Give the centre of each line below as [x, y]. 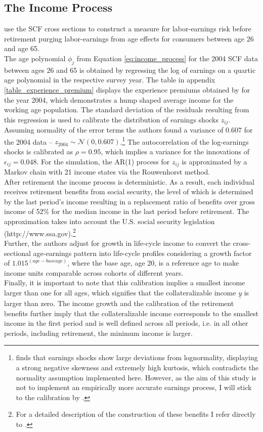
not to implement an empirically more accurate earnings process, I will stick [134, 387]
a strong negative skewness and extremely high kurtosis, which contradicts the [137, 368]
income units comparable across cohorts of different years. [94, 272]
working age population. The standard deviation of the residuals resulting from [127, 110]
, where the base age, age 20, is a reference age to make [153, 263]
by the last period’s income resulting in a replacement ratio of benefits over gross [130, 201]
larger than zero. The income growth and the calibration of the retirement [119, 303]
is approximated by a [214, 161]
